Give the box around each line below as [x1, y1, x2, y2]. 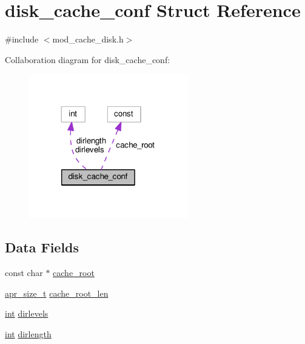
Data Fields [5, 238, 79, 257]
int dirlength [5, 327, 52, 340]
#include [5, 33, 39, 46]
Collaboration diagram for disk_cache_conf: [5, 53, 170, 66]
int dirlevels [5, 307, 49, 320]
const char [5, 266, 43, 279]
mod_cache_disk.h [52, 33, 124, 46]
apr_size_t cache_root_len [5, 286, 109, 299]
